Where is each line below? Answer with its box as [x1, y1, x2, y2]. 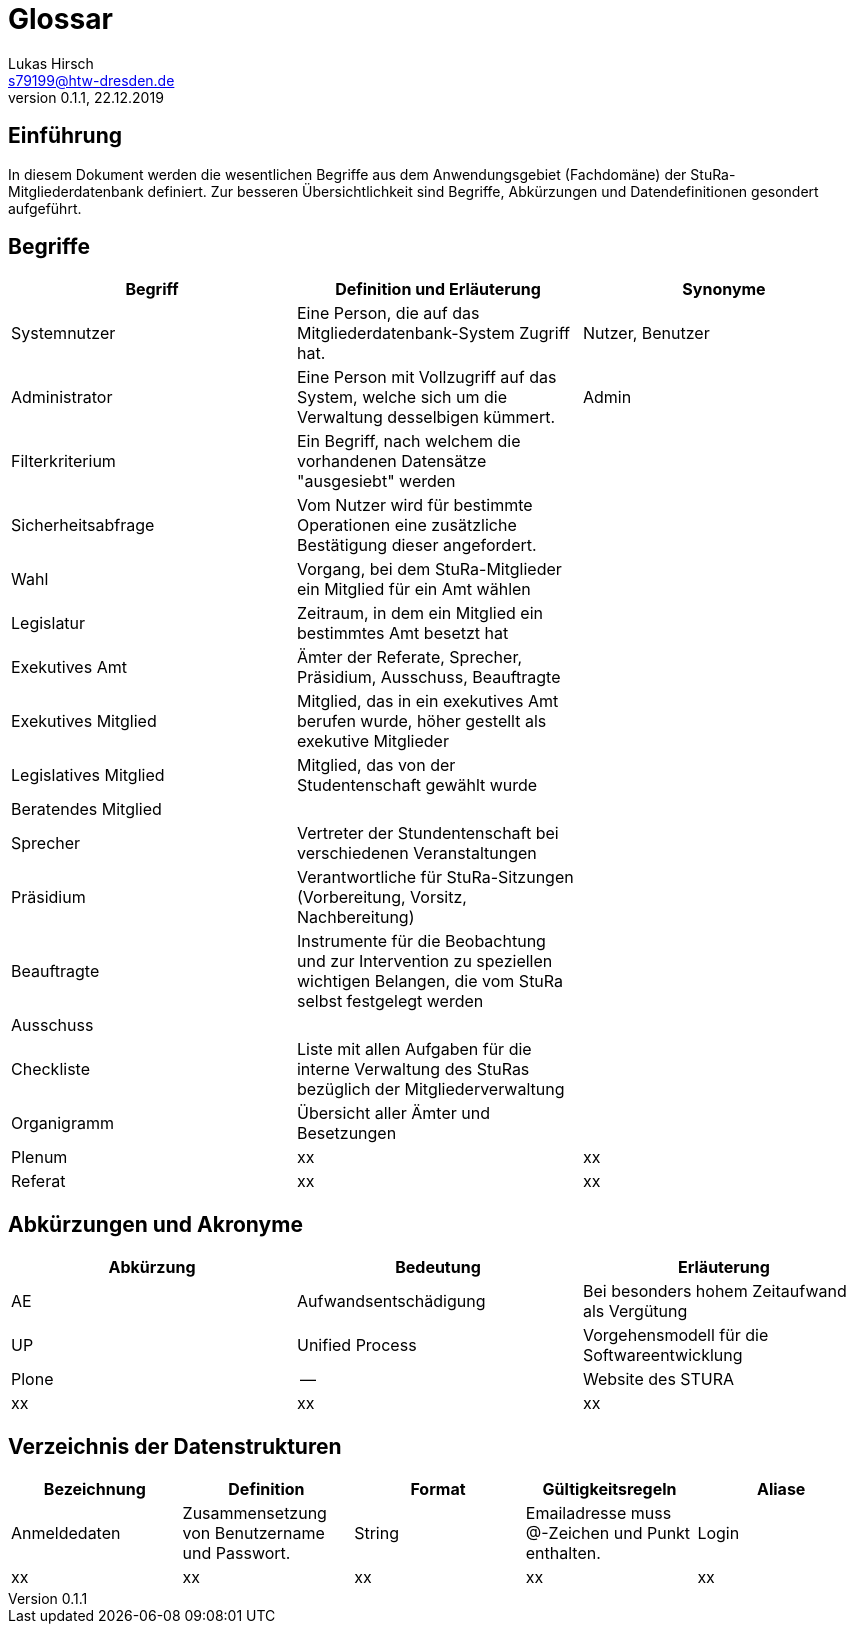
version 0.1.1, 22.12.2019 [8, 88, 164, 106]
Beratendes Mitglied [11, 799, 162, 820]
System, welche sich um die [296, 387, 508, 408]
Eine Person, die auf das [296, 303, 480, 324]
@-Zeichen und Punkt [525, 1523, 691, 1544]
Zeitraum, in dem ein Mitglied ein [296, 603, 543, 624]
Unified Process [296, 1335, 417, 1356]
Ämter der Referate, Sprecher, [296, 647, 523, 668]
